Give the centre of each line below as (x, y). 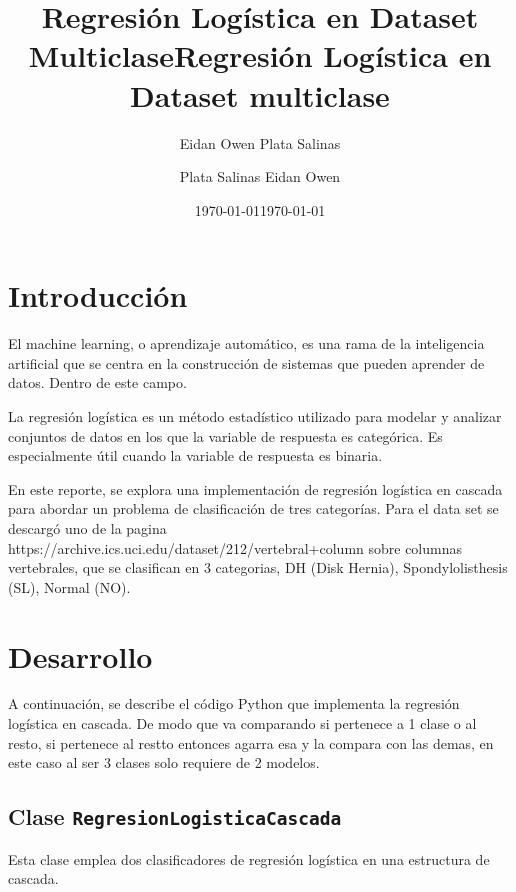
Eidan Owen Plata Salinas (260, 142)
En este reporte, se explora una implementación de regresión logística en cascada (255, 488)
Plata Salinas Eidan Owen (260, 176)
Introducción (98, 295)
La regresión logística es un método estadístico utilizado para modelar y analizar (255, 416)
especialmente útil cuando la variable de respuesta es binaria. (195, 455)
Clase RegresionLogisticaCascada (175, 816)
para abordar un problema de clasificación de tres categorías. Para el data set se (253, 508)
